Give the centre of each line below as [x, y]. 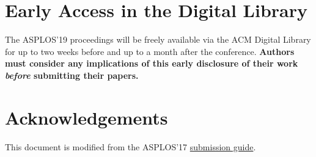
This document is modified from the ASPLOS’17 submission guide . [130, 146]
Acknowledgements [86, 117]
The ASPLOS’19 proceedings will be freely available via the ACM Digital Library [158, 39]
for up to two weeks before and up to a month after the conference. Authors [150, 51]
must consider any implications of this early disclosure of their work [152, 63]
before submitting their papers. [72, 75]
